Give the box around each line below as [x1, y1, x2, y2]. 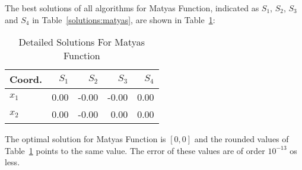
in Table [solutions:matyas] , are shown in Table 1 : [32, 13, 215, 25]
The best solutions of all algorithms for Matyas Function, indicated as [5, 2, 259, 14]
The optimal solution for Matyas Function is [5, 133, 166, 145]
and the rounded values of [194, 133, 289, 145]
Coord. [9, 72, 43, 86]
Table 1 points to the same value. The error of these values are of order [5, 144, 265, 156]
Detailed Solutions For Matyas [18, 35, 145, 49]
